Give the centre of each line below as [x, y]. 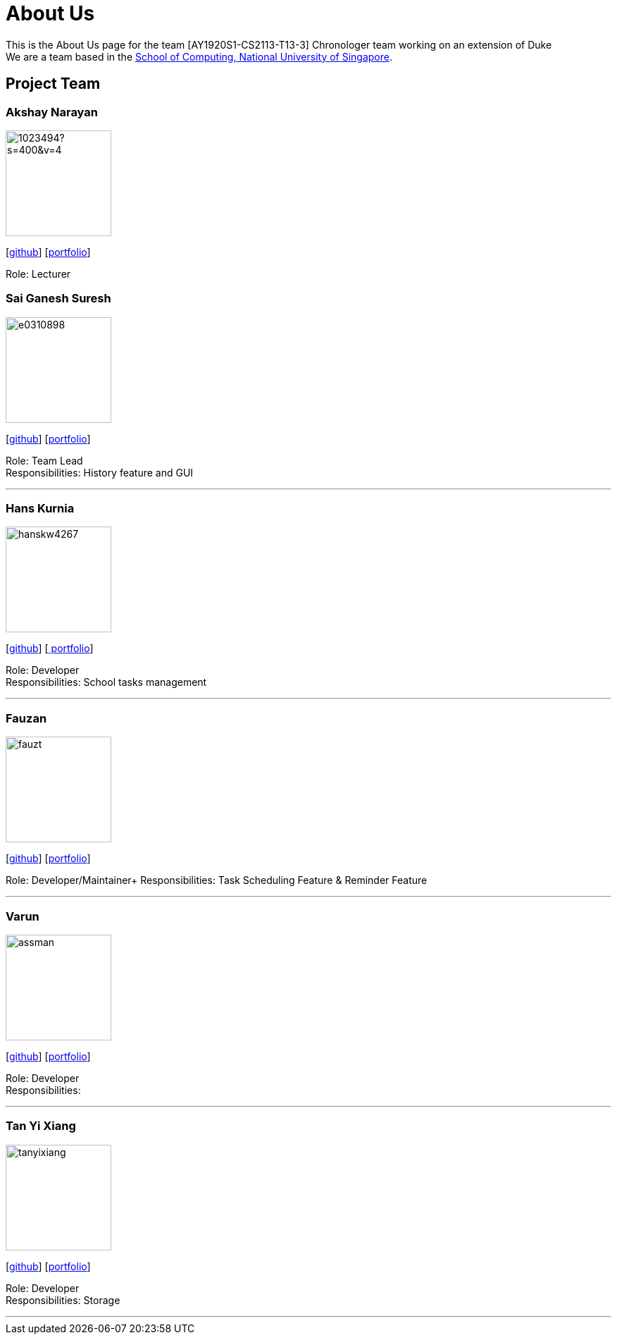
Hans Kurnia [40, 509]
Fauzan [26, 718]
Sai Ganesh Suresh [58, 299]
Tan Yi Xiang [41, 1126]
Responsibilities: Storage [63, 1300]
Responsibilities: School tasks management [106, 682]
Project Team [53, 84]
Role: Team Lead [44, 460]
